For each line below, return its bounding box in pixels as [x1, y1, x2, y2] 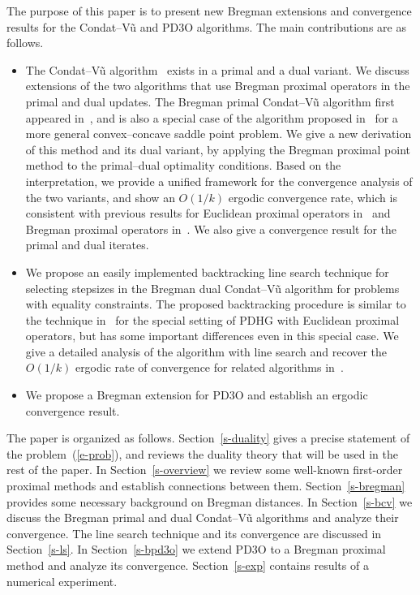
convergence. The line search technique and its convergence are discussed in [6, 524, 382, 541]
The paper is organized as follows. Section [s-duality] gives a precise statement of [6, 429, 410, 446]
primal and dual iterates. [25, 236, 149, 253]
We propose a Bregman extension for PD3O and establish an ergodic [25, 386, 368, 403]
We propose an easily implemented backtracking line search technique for [25, 263, 389, 280]
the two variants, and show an [25, 188, 175, 205]
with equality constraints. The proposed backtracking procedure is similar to [25, 295, 406, 313]
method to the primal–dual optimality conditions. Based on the [25, 157, 341, 174]
